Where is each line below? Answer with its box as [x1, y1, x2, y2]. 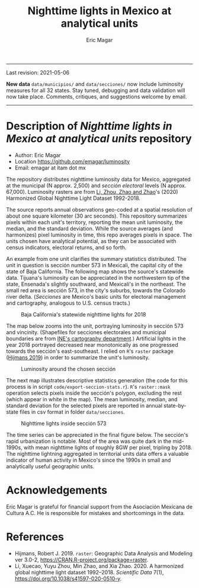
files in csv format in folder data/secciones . [20, 408, 126, 416]
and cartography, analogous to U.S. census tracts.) [6, 299, 130, 306]
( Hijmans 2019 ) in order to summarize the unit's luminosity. [6, 354, 150, 361]
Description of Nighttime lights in [6, 120, 173, 133]
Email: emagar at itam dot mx [14, 164, 86, 171]
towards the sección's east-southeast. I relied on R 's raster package [6, 347, 174, 354]
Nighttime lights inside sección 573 [21, 420, 107, 427]
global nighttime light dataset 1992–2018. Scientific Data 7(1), [14, 568, 164, 576]
